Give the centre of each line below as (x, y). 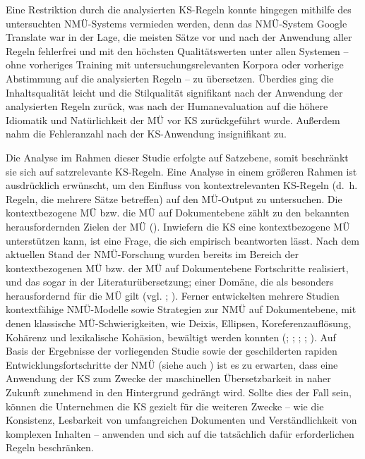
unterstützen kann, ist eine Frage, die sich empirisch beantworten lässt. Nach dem (182, 240)
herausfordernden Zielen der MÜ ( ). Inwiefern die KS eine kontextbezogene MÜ (178, 226)
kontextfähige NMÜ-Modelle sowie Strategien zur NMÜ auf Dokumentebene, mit (181, 309)
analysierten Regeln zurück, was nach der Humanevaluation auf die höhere (167, 106)
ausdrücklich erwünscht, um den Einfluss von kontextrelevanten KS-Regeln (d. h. (182, 185)
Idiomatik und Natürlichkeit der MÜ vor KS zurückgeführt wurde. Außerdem (173, 120)
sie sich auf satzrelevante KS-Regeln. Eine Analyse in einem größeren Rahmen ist (181, 171)
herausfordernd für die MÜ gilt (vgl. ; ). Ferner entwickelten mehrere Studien (173, 295)
